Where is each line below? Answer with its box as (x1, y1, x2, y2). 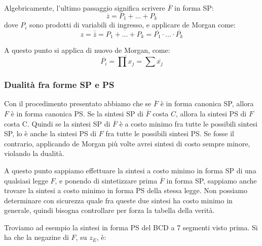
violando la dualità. (4, 148, 64, 159)
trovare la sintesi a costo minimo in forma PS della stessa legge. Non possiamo (4, 185, 247, 196)
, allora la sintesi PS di (176, 108, 247, 118)
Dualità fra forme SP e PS (4, 78, 115, 91)
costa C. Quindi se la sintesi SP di (4, 118, 110, 129)
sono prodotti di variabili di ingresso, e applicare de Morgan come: (29, 19, 236, 30)
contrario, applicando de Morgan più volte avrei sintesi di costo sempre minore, (4, 138, 250, 148)
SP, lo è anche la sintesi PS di (4, 128, 97, 139)
